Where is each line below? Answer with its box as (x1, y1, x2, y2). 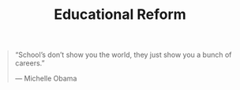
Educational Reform (54, 6, 186, 24)
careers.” (14, 58, 45, 68)
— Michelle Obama (14, 73, 77, 84)
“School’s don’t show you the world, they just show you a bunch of (14, 50, 232, 60)
